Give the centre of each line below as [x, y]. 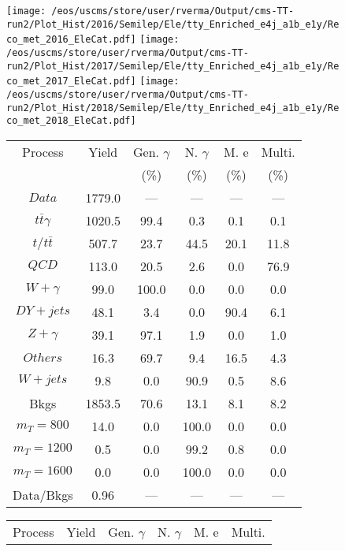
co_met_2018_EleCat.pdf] [71, 121]
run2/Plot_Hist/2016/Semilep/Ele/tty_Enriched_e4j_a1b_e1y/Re [173, 24]
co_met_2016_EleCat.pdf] [71, 40]
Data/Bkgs [43, 494]
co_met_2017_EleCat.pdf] [71, 82]
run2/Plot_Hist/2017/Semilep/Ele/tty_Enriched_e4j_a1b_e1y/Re [173, 66]
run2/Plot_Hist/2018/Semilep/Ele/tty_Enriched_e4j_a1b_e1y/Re [173, 108]
